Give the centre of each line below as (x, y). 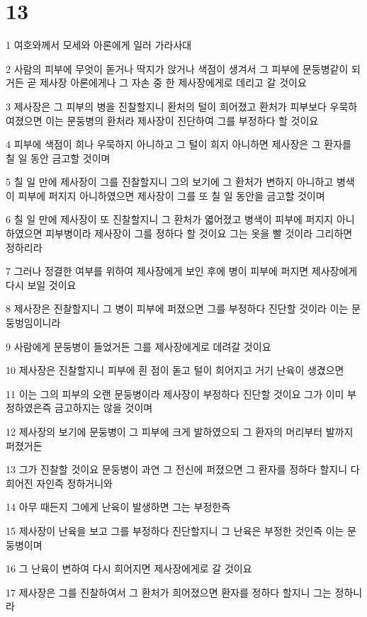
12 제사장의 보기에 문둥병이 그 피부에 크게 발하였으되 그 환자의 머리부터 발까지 (180, 431)
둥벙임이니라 (33, 323)
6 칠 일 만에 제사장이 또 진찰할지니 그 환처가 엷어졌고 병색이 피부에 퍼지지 (170, 219)
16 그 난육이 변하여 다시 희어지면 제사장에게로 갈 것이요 (129, 568)
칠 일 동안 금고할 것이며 (58, 158)
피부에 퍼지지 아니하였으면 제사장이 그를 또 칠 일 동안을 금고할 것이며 (171, 195)
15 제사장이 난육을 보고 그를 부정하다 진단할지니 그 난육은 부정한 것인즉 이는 (175, 530)
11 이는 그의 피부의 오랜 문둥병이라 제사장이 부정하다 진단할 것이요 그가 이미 (175, 394)
